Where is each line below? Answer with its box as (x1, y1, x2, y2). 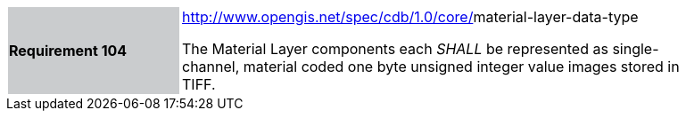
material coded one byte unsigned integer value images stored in (243, 58, 680, 75)
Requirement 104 (9, 42, 128, 59)
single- (612, 40, 659, 58)
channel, (182, 58, 240, 75)
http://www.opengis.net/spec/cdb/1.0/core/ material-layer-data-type (182, 8, 639, 26)
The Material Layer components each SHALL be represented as (182, 40, 608, 58)
